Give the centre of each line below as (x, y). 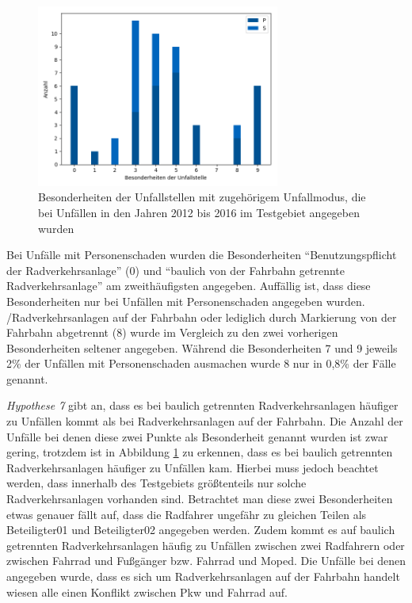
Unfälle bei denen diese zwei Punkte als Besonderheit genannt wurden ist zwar (197, 436)
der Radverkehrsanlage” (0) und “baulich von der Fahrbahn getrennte (175, 270)
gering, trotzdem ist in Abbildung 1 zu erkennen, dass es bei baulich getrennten (200, 452)
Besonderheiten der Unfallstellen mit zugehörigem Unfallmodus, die (202, 197)
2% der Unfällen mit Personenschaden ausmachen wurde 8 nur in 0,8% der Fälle (201, 363)
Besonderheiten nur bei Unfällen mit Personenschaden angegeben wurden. (186, 301)
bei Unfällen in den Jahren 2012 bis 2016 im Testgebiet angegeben (199, 212)
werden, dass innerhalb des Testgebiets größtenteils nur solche (156, 483)
